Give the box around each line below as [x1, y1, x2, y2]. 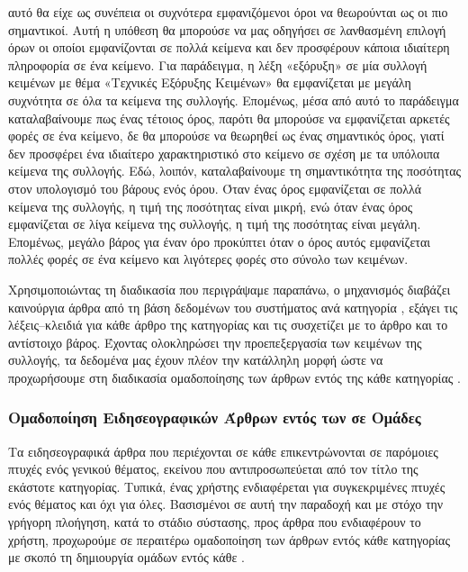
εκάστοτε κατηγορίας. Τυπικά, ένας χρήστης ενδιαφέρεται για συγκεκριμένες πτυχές [8, 477, 445, 495]
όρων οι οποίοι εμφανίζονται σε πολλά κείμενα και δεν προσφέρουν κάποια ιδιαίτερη [8, 38, 450, 57]
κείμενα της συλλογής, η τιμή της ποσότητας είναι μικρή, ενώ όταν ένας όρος [8, 196, 413, 215]
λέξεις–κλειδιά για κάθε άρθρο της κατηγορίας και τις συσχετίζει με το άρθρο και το [8, 315, 448, 334]
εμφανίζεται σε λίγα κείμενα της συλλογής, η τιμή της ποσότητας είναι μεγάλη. [8, 214, 421, 233]
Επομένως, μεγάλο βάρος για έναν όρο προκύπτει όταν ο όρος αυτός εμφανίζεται [8, 232, 431, 250]
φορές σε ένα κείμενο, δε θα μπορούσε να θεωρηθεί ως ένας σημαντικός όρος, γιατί [8, 126, 445, 145]
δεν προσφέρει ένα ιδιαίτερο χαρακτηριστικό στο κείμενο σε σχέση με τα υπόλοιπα [8, 143, 440, 162]
